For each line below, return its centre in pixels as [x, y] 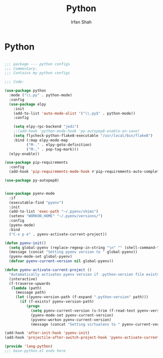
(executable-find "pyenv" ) [36, 203]
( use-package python [26, 91]
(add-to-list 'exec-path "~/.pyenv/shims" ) [54, 212]
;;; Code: [15, 82]
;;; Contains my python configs [37, 73]
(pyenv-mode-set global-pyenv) [41, 257]
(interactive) [23, 279]
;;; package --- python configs [37, 64]
